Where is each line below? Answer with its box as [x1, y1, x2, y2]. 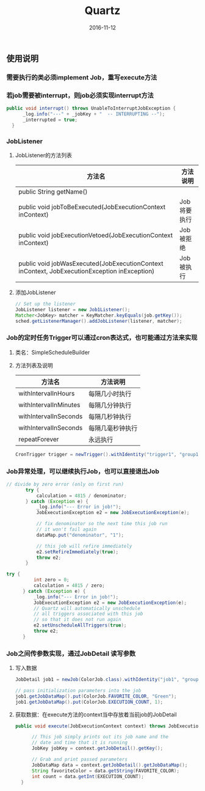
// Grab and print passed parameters [31, 756, 128, 763]
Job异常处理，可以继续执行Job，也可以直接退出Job [6, 467, 160, 476]
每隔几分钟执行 [88, 401, 132, 410]
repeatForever [18, 435, 59, 443]
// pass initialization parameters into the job [15, 687, 142, 694]
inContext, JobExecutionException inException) [18, 267, 155, 275]
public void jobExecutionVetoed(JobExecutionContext [18, 230, 173, 239]
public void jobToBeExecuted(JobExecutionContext [18, 202, 166, 211]
